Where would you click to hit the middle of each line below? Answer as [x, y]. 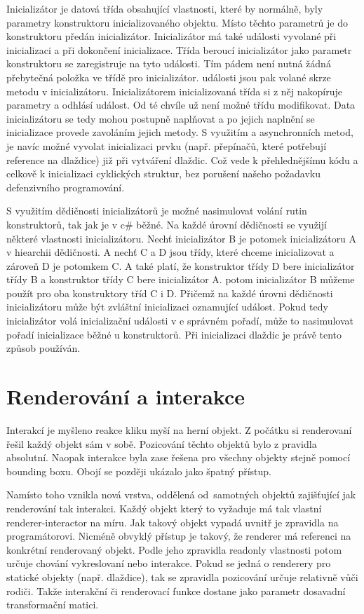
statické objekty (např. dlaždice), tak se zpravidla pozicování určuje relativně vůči [182, 577]
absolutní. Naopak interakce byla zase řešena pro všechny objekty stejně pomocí [178, 457]
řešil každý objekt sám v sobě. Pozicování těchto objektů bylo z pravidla [162, 443]
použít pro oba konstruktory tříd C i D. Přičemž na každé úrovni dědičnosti [170, 293]
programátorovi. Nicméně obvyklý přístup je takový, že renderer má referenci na [179, 536]
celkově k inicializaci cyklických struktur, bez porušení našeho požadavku [163, 173]
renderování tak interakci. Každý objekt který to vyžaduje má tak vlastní [164, 508]
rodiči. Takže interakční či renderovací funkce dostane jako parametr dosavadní [176, 591]
